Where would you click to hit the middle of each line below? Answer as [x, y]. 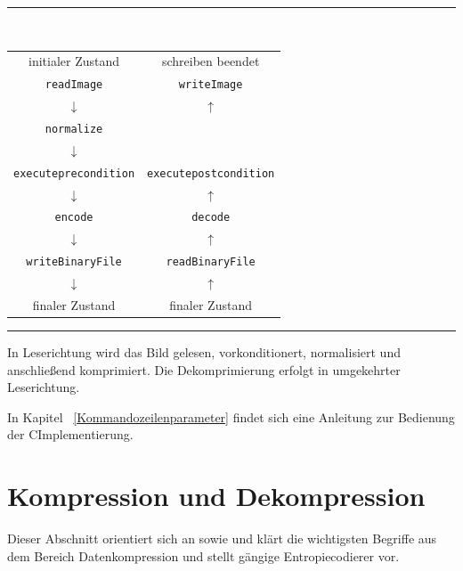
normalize [74, 129]
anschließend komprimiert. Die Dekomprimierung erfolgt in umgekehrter [204, 369]
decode [211, 218]
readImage [74, 85]
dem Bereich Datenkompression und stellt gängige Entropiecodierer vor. [203, 555]
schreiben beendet [211, 61]
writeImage [211, 85]
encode [74, 218]
